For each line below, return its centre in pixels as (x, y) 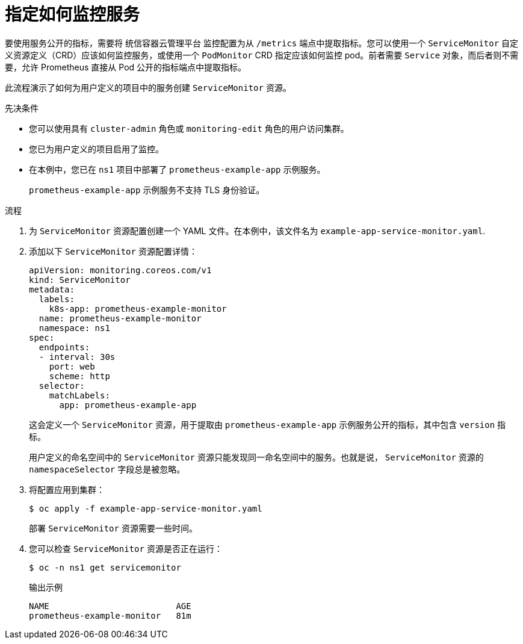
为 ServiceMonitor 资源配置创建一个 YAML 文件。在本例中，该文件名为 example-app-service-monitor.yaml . (257, 231)
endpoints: (64, 347)
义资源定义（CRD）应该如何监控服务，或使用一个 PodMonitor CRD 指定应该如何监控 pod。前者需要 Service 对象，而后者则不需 (262, 55)
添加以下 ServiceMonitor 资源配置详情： (113, 251)
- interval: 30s (77, 357)
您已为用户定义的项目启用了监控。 (96, 149)
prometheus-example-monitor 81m (110, 615)
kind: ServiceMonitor (80, 280)
